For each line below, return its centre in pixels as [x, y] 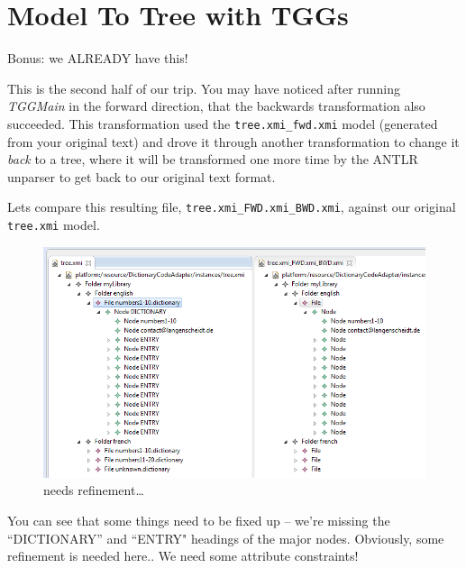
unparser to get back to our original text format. [142, 176]
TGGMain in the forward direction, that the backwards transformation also [216, 106]
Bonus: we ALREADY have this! [98, 58]
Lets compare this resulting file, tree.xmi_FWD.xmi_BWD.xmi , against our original [232, 207]
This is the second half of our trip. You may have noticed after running [204, 88]
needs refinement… [94, 490]
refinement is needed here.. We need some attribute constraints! [183, 556]
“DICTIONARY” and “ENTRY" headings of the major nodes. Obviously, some [226, 538]
